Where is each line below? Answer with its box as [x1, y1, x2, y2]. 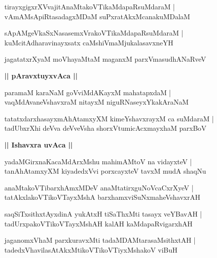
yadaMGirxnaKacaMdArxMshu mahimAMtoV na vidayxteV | [4, 156, 192, 166]
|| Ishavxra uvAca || [4, 139, 73, 149]
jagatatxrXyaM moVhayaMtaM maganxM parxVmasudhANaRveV [4, 54, 206, 64]
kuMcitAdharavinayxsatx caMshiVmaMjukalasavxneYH [4, 37, 174, 47]
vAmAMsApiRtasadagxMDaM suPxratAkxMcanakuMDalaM [4, 11, 190, 21]
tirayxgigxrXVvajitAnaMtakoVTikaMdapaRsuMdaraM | [4, 1, 175, 11]
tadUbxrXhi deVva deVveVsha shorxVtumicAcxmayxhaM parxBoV [4, 123, 207, 133]
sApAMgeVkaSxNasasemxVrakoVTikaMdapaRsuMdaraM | [4, 28, 183, 38]
